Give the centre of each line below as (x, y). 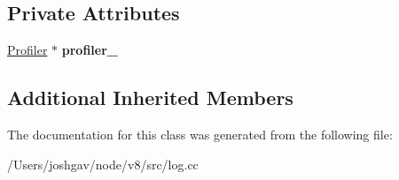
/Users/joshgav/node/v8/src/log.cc (103, 164)
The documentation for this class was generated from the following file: (200, 134)
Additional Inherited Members (150, 97)
